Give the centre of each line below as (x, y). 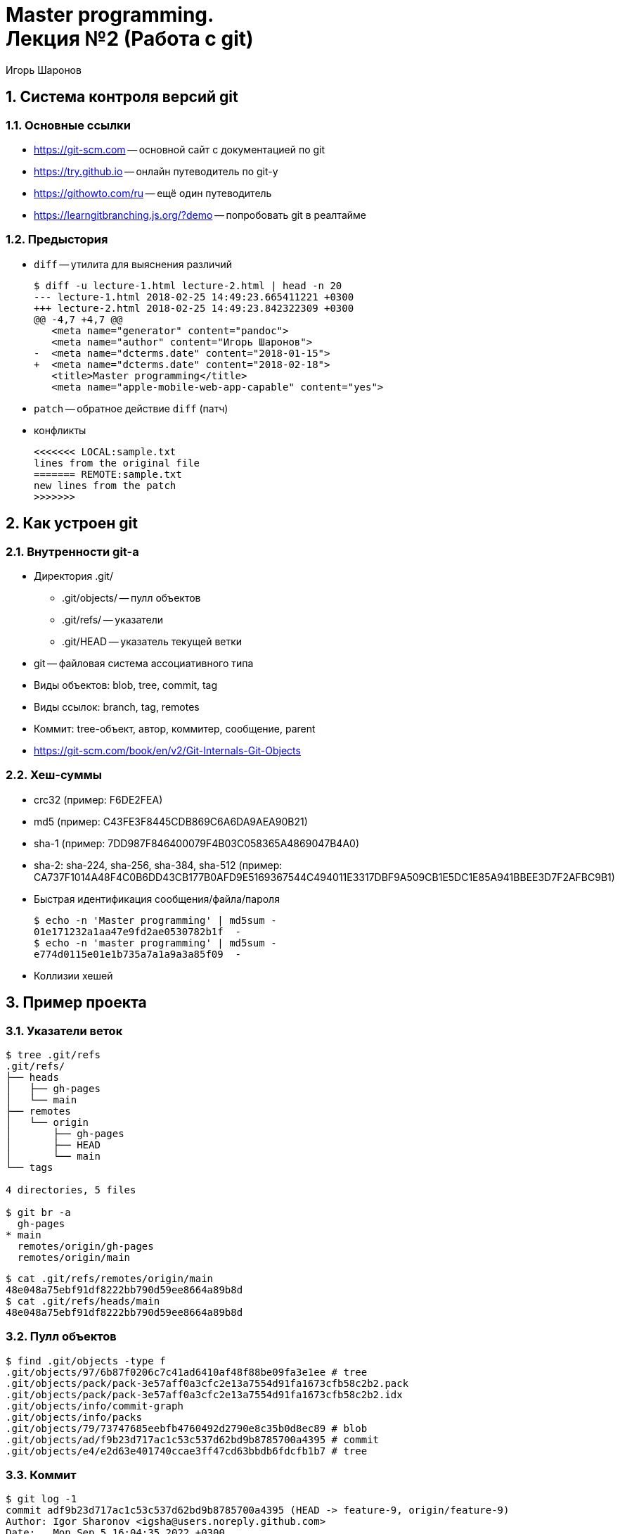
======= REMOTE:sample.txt (108, 474)
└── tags (30, 1167)
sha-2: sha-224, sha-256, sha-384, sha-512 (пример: (158, 865)
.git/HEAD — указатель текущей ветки (152, 641)
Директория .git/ (73, 576)
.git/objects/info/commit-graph (95, 1406)
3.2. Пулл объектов (61, 1337)
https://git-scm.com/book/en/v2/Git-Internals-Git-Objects (167, 750)
